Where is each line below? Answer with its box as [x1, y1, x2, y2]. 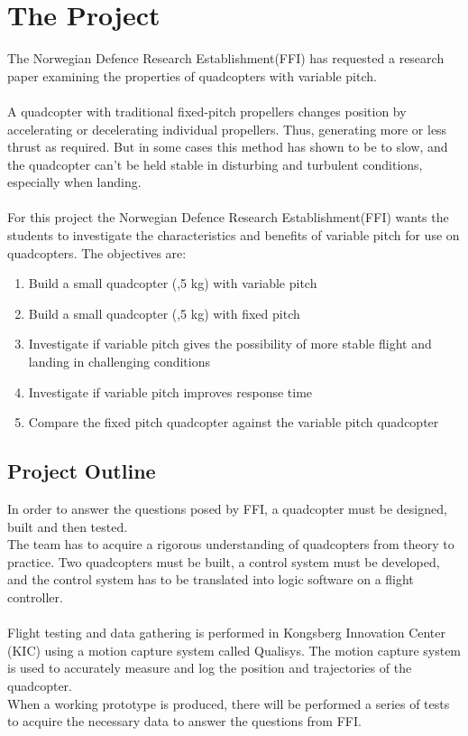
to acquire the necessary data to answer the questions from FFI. [7, 712, 362, 731]
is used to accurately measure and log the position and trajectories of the [7, 658, 412, 677]
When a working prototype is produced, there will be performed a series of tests [7, 694, 450, 713]
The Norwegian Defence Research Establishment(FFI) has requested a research [7, 49, 445, 68]
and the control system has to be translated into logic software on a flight [7, 570, 414, 589]
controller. [7, 587, 63, 606]
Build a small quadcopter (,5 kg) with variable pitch [28, 274, 317, 293]
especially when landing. [7, 172, 142, 191]
